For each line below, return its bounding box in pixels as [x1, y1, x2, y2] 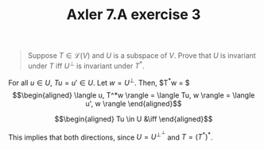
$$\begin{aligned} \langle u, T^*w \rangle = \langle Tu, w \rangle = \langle [12, 90, 255, 100]
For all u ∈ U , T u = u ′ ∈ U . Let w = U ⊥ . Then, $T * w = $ [8, 76, 190, 87]
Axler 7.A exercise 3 [66, 6, 201, 24]
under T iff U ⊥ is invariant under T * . [27, 60, 145, 71]
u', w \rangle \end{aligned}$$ [85, 98, 182, 108]
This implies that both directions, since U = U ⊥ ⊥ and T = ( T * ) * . [8, 129, 213, 142]
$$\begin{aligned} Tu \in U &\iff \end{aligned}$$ [54, 113, 213, 124]
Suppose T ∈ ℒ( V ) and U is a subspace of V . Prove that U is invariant [27, 51, 256, 60]
